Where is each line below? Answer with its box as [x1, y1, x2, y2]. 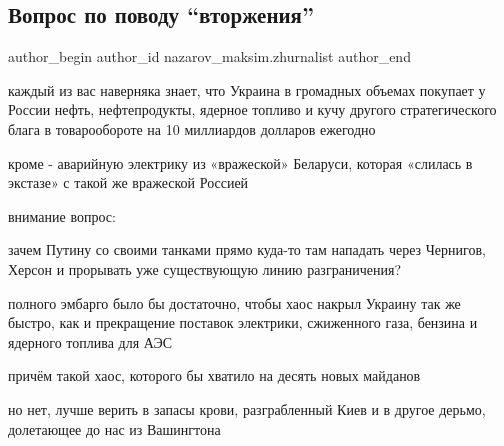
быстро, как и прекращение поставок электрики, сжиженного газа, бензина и [8, 312, 478, 333]
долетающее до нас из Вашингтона [8, 418, 221, 439]
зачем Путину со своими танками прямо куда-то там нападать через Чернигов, [8, 239, 486, 260]
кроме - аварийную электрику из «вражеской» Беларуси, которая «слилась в [8, 152, 473, 173]
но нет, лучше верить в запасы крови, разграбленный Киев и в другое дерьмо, [8, 398, 486, 419]
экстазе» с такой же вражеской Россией [8, 172, 249, 193]
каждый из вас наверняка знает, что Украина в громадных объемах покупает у [8, 79, 486, 100]
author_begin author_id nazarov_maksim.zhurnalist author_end [8, 46, 411, 67]
